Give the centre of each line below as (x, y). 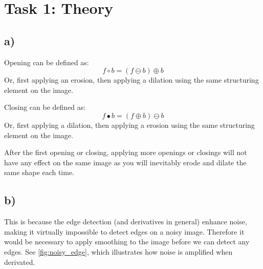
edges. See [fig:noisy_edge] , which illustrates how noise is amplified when (118, 251)
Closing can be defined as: (45, 107)
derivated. (20, 262)
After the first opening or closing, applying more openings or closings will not (126, 152)
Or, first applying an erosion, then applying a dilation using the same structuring (131, 80)
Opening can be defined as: (47, 62)
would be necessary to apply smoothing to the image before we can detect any (127, 242)
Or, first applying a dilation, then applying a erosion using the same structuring (129, 124)
